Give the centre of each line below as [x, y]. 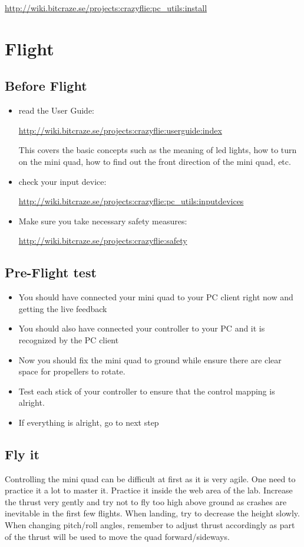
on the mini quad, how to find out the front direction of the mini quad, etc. [155, 161]
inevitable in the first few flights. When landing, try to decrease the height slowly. [152, 513]
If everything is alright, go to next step [89, 422]
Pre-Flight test [51, 272]
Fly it [22, 454]
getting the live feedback [63, 308]
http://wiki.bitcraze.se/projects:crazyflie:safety [103, 241]
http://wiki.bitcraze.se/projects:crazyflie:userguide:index [120, 130]
